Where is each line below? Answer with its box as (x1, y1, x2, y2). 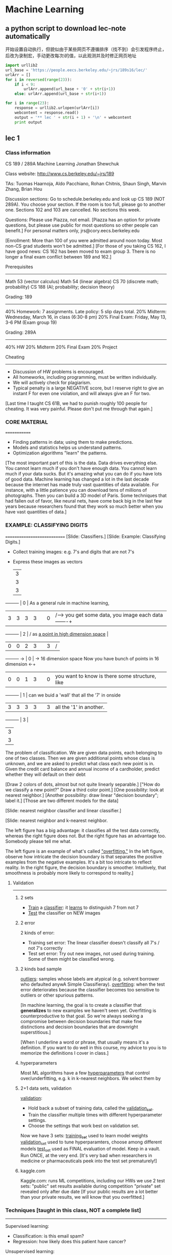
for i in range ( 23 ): (5, 101, 50, 106)
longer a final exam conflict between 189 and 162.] (5, 254, 112, 260)
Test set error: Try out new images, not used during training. (28, 950, 155, 957)
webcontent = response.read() (14, 110, 79, 115)
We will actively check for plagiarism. (12, 380, 91, 386)
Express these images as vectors (12, 558, 83, 565)
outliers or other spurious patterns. (20, 992, 94, 998)
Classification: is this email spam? (12, 1233, 84, 1239)
